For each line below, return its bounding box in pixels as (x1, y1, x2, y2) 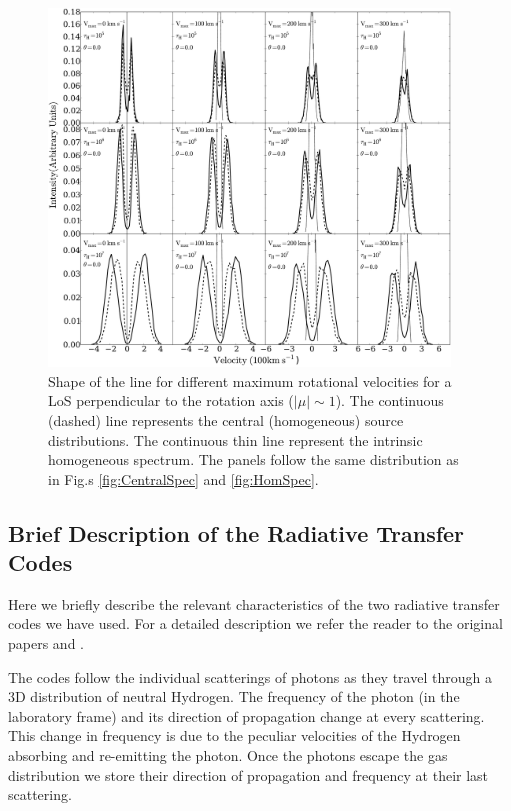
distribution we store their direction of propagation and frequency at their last (8, 764, 489, 785)
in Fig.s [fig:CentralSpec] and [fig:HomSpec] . (48, 468, 319, 489)
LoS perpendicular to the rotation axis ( (48, 390, 294, 411)
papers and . (8, 633, 84, 654)
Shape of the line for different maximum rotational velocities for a (48, 370, 452, 391)
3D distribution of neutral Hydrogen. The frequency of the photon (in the (8, 686, 460, 707)
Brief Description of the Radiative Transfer (8, 517, 465, 548)
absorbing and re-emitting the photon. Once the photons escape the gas (8, 745, 448, 766)
